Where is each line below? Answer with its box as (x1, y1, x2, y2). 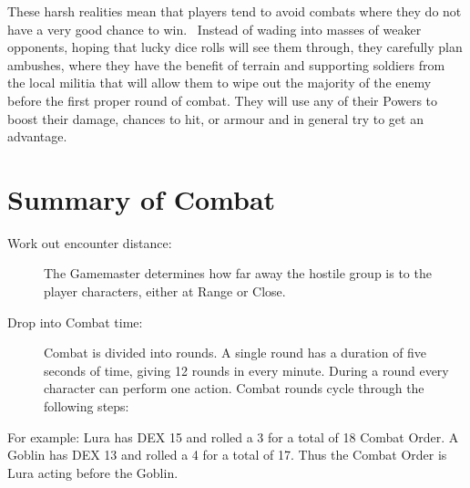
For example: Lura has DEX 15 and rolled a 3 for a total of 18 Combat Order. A (7, 427, 459, 446)
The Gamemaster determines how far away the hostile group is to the (44, 264, 432, 283)
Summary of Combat (7, 180, 276, 217)
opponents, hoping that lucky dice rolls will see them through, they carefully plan (7, 37, 463, 57)
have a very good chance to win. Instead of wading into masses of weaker (7, 19, 422, 38)
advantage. (7, 127, 67, 146)
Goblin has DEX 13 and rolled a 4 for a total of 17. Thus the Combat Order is (7, 445, 447, 464)
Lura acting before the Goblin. (7, 462, 179, 482)
